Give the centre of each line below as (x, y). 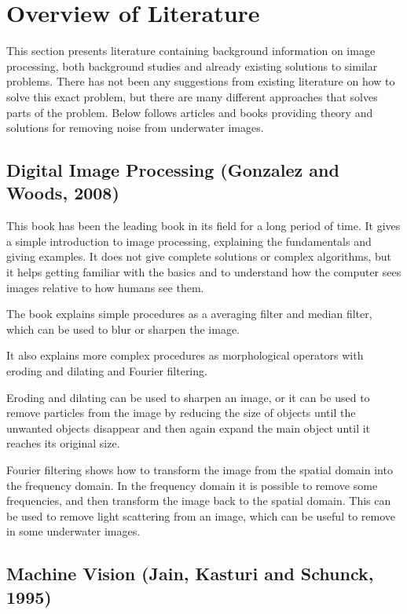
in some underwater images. (73, 531)
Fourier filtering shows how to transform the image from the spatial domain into (200, 470)
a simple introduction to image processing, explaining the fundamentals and (189, 241)
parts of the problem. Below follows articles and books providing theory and (190, 112)
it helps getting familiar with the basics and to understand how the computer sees (204, 272)
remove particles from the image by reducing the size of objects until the (181, 413)
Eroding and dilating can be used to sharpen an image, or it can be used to (188, 397)
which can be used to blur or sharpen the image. (123, 329)
